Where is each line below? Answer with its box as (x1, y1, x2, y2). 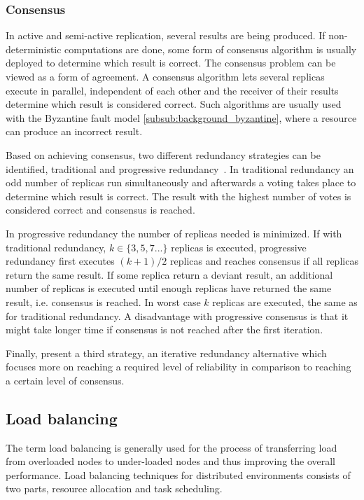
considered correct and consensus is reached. (6, 202, 195, 217)
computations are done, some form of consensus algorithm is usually (64, 41, 357, 56)
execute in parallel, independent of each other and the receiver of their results (6, 83, 339, 97)
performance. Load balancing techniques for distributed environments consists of (6, 467, 351, 482)
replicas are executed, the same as (212, 294, 358, 309)
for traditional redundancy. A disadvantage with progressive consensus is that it (6, 308, 349, 323)
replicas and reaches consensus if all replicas (170, 254, 358, 268)
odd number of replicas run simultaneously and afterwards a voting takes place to (6, 175, 356, 190)
